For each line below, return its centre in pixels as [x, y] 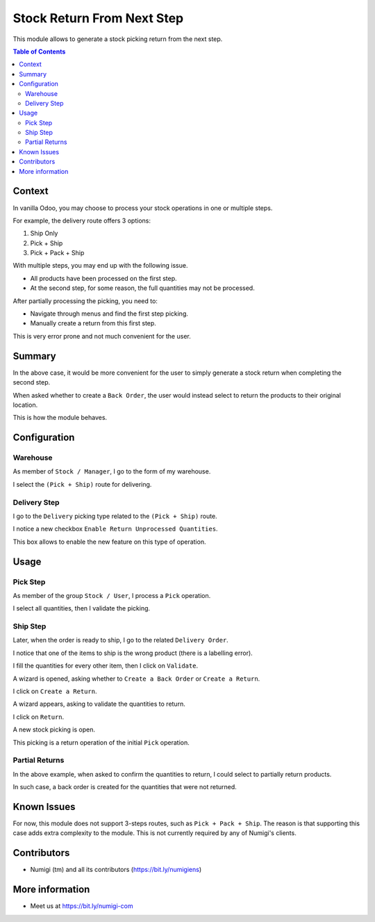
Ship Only [44, 234]
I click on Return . [39, 717]
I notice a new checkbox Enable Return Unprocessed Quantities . [115, 529]
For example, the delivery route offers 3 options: [82, 220]
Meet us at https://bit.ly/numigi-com [82, 906]
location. [25, 405]
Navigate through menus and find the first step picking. [109, 314]
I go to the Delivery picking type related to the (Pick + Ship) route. [115, 516]
